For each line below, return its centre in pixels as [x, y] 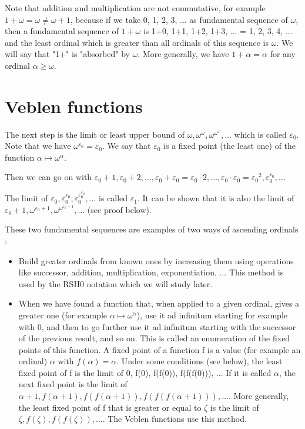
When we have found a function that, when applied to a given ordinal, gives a [159, 303]
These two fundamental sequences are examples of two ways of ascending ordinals [152, 229]
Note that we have [38, 146]
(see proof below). [119, 209]
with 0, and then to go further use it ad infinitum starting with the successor [157, 326]
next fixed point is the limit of [73, 384]
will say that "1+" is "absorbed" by [67, 54]
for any [283, 54]
